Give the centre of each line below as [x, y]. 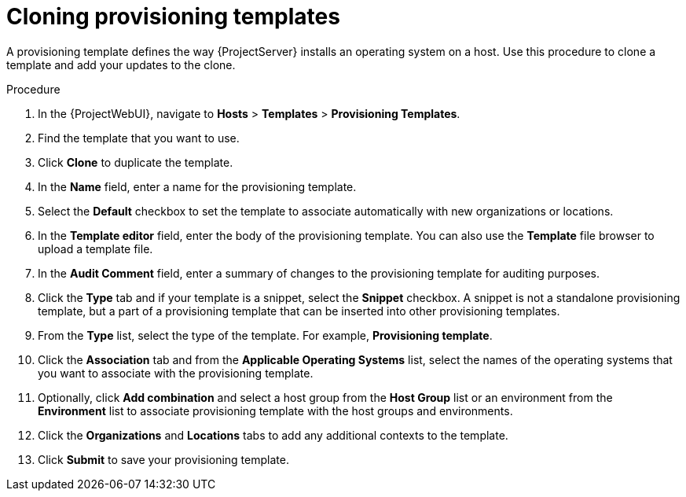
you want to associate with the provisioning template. [176, 373]
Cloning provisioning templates [173, 17]
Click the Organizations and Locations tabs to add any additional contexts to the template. [273, 435]
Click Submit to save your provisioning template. [163, 459]
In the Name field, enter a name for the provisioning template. [197, 186]
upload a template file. [95, 248]
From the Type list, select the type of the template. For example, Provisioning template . [265, 335]
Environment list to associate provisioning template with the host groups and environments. [275, 410]
